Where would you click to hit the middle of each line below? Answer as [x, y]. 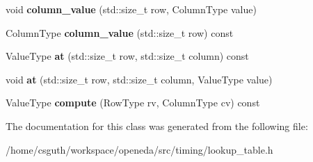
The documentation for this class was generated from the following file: [157, 125]
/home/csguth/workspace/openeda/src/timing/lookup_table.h [139, 149]
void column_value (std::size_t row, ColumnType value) [131, 9]
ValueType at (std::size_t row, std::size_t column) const [127, 56]
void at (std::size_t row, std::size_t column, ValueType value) [139, 79]
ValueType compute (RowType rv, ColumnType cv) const [133, 103]
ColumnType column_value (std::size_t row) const [120, 32]
